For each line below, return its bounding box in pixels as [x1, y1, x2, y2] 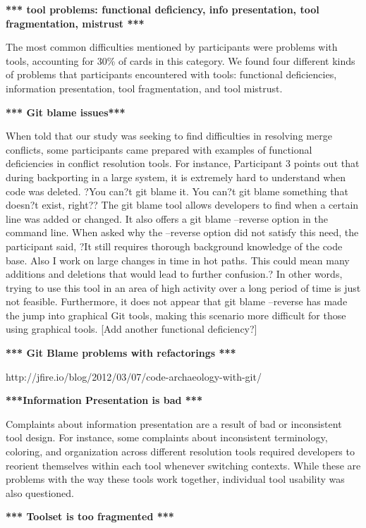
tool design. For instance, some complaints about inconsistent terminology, [6, 430, 328, 445]
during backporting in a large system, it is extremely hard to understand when [6, 169, 346, 184]
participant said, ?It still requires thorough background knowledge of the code [6, 238, 343, 253]
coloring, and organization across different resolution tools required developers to [6, 444, 355, 459]
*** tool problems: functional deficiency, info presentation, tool [6, 2, 319, 16]
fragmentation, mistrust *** [6, 16, 145, 30]
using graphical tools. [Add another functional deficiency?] [6, 321, 257, 336]
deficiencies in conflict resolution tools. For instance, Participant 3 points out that [6, 156, 360, 171]
